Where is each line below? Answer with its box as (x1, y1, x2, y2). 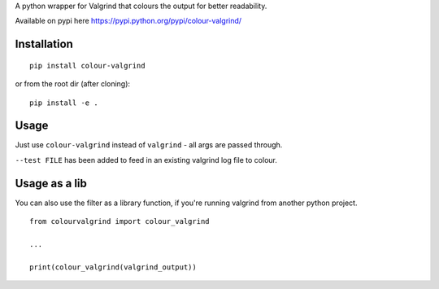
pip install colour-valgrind (29, 61, 146, 70)
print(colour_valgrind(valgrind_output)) (29, 262, 197, 272)
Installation (15, 37, 73, 51)
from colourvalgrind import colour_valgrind (29, 217, 211, 226)
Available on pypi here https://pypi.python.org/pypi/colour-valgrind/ (15, 16, 242, 26)
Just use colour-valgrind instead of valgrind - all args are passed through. (15, 140, 283, 150)
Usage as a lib (15, 176, 87, 190)
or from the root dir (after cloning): (15, 79, 130, 89)
